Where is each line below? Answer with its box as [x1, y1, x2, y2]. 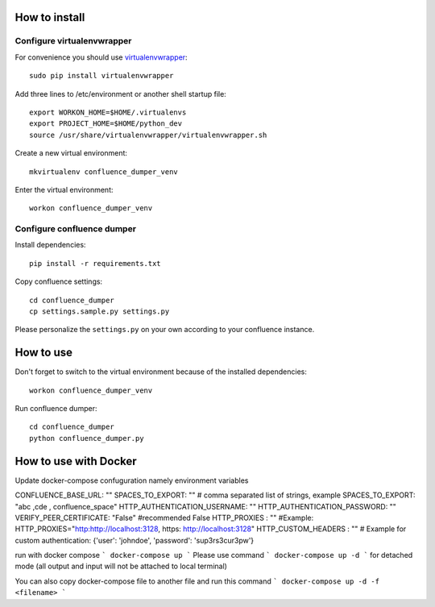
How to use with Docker [14, 454, 137, 468]
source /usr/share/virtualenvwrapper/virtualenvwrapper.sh [29, 130, 267, 139]
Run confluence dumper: [14, 404, 97, 414]
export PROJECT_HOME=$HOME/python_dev [29, 119, 183, 128]
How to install [14, 10, 85, 24]
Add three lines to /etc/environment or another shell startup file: [14, 89, 227, 98]
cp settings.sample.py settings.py [29, 306, 170, 316]
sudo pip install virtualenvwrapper [29, 71, 174, 81]
